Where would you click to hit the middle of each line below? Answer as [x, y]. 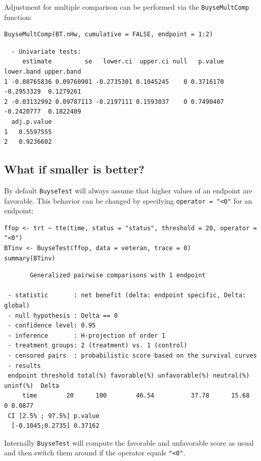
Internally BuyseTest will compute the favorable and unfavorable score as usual [129, 442]
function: [18, 17]
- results [24, 366]
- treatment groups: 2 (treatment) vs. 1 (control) [97, 346]
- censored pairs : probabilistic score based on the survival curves [132, 356]
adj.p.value [32, 122]
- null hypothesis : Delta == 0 [63, 315]
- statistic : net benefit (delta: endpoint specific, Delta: [127, 295]
